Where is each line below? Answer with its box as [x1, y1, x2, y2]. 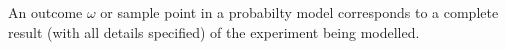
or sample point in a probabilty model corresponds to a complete [100, 2, 499, 22]
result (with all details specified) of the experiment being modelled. [8, 21, 420, 42]
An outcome [8, 2, 83, 22]
